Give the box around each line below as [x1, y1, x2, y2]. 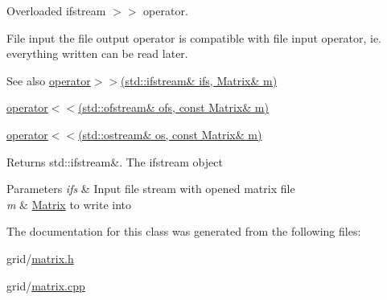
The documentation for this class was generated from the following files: [6, 223, 361, 240]
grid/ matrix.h [6, 249, 74, 266]
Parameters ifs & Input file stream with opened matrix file [6, 180, 295, 197]
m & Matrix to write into [6, 195, 132, 212]
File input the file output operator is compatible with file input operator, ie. [6, 29, 381, 46]
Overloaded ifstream [6, 2, 106, 18]
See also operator [6, 72, 91, 88]
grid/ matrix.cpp [6, 277, 85, 294]
